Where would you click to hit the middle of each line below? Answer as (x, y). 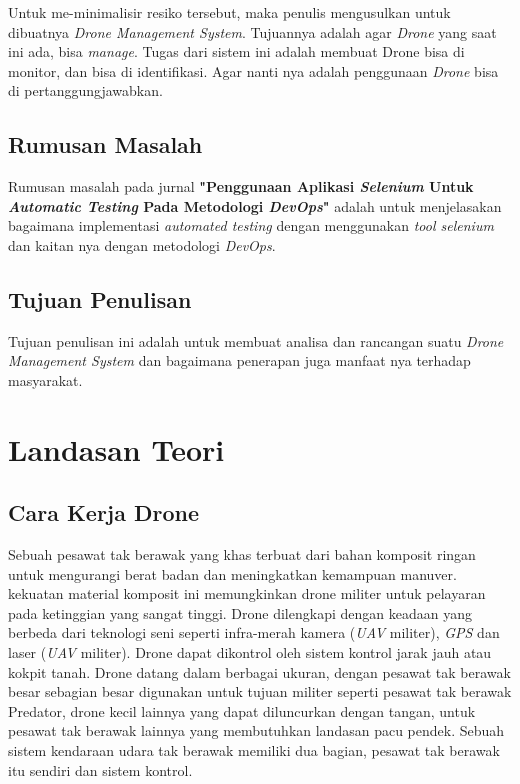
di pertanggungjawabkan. (85, 90)
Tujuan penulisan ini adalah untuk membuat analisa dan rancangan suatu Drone (256, 340)
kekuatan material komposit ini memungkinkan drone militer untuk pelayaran (247, 593)
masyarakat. (45, 379)
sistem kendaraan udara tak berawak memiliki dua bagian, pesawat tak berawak (254, 750)
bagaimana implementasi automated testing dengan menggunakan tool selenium (251, 225)
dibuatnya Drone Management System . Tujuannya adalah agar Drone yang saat (252, 31)
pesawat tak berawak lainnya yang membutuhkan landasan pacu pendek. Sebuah (256, 730)
